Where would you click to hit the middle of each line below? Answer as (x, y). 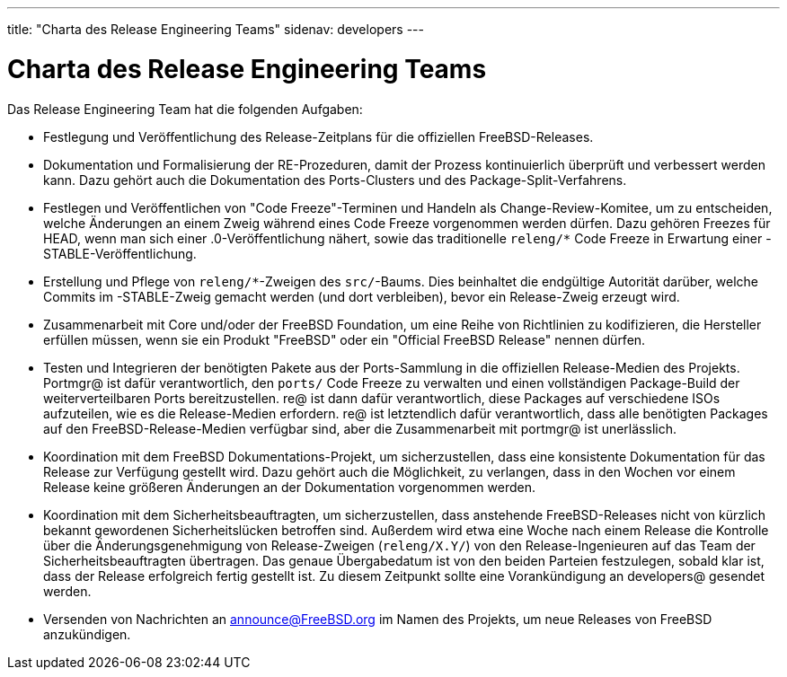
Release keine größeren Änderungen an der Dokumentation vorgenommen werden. (289, 487)
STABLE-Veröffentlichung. (120, 253)
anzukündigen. (87, 634)
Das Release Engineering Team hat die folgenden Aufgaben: (185, 109)
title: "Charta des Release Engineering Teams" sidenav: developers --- (216, 29)
